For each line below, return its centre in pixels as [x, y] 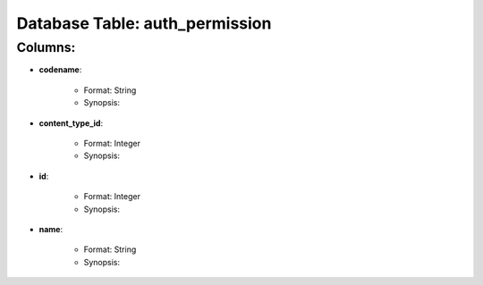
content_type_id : [71, 123]
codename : [60, 70]
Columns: [46, 47]
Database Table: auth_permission [144, 23]
